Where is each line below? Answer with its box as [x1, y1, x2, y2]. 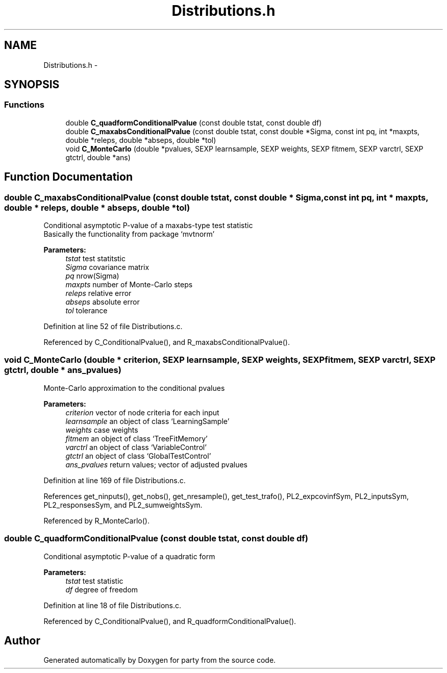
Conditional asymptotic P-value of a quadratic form [43, 552, 215, 561]
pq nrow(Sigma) [65, 271, 119, 281]
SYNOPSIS [4, 78, 60, 91]
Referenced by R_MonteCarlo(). [43, 516, 150, 525]
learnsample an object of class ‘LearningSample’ [65, 416, 230, 426]
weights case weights [65, 425, 138, 434]
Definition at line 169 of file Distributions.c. [43, 476, 186, 485]
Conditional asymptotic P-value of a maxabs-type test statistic [43, 221, 253, 230]
